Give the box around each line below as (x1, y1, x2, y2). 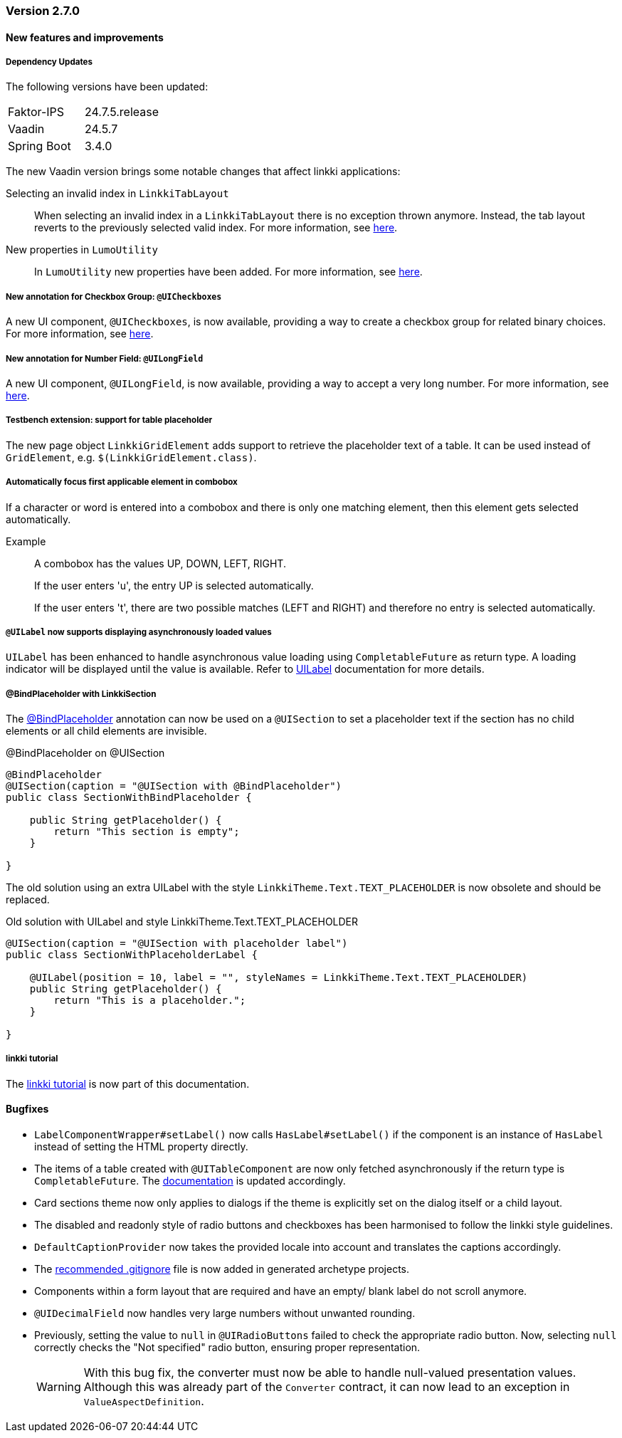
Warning (36, 1380, 81, 1395)
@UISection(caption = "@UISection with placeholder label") (6, 938, 348, 950)
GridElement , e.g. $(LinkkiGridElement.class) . (6, 451, 257, 463)
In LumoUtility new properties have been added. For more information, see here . (34, 266, 423, 278)
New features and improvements (6, 31, 164, 43)
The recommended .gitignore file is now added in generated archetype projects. (34, 1263, 410, 1276)
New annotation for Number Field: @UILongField (6, 353, 204, 364)
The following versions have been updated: (6, 80, 209, 93)
